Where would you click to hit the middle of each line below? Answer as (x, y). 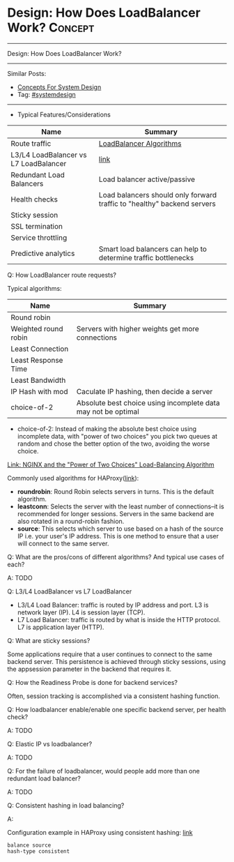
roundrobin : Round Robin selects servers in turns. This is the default (116, 491)
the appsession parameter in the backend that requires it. (89, 669)
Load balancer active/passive (147, 179)
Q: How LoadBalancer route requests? (62, 275)
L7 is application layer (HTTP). (61, 627)
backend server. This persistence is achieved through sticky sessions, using (117, 661)
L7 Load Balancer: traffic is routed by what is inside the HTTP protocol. (119, 619)
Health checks (34, 199)
